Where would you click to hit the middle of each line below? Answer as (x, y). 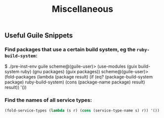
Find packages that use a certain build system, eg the (70, 49)
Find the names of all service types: (48, 100)
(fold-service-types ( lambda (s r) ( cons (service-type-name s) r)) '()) (82, 110)
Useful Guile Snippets (39, 36)
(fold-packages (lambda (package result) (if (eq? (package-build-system (79, 77)
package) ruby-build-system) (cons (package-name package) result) (75, 82)
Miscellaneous (82, 9)
